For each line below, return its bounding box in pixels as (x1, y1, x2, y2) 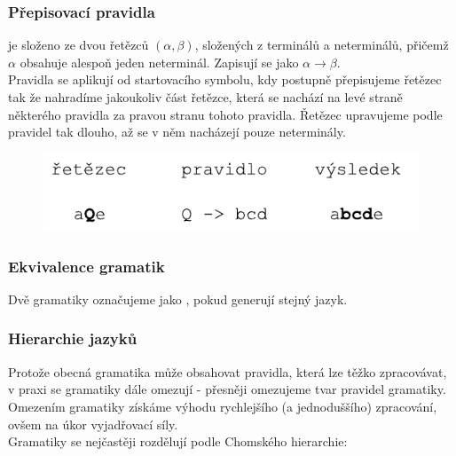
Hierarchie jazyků (8, 327, 138, 350)
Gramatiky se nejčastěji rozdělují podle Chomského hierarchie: (8, 432, 348, 451)
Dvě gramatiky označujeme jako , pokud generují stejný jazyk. (8, 289, 348, 308)
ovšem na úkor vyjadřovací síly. (8, 414, 178, 433)
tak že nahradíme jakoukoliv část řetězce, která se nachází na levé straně (8, 88, 403, 106)
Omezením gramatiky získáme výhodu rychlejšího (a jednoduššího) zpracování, (8, 397, 437, 415)
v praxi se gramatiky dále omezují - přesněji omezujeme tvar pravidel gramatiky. (8, 380, 446, 398)
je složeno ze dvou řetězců (8, 35, 149, 54)
